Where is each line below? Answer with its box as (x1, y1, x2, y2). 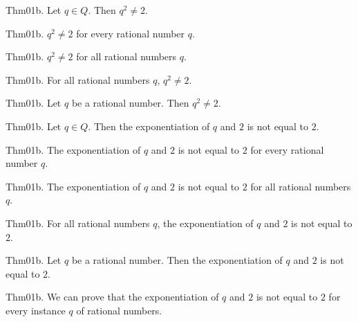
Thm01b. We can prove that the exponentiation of (6, 289, 219, 304)
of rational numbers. (76, 303, 162, 317)
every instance (6, 303, 66, 317)
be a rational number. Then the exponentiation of (71, 253, 283, 267)
